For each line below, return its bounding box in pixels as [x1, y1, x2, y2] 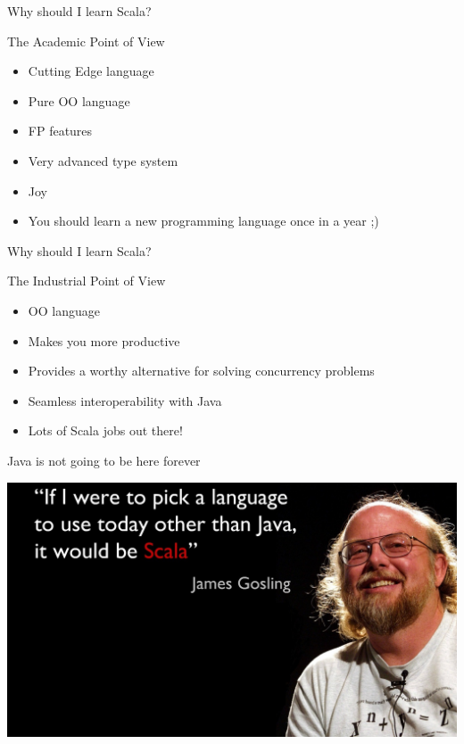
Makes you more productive [28, 331, 180, 350]
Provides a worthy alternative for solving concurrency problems [28, 361, 375, 380]
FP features [28, 121, 93, 140]
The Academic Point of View [7, 31, 165, 50]
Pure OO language [28, 91, 130, 110]
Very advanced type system [28, 151, 178, 169]
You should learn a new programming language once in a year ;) [28, 211, 379, 230]
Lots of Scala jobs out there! [28, 421, 183, 440]
